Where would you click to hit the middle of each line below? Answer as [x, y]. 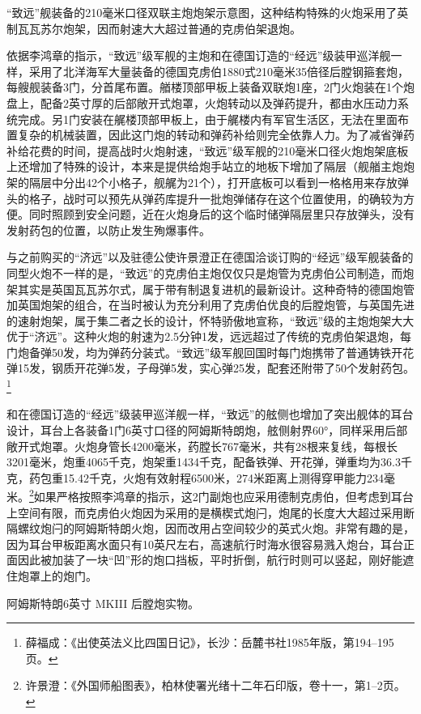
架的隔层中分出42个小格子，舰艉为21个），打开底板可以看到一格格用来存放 [202, 182]
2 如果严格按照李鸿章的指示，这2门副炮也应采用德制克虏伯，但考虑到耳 [216, 495]
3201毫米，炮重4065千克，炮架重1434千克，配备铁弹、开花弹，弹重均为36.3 [204, 462]
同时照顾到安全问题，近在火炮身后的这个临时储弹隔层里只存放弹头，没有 [221, 214]
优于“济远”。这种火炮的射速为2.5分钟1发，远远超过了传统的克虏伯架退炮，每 [209, 336]
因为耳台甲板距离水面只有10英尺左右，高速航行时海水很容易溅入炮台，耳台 [205, 544]
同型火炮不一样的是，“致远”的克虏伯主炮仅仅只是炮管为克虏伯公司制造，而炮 [210, 272]
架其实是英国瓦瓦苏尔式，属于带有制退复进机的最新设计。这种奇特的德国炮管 [210, 289]
